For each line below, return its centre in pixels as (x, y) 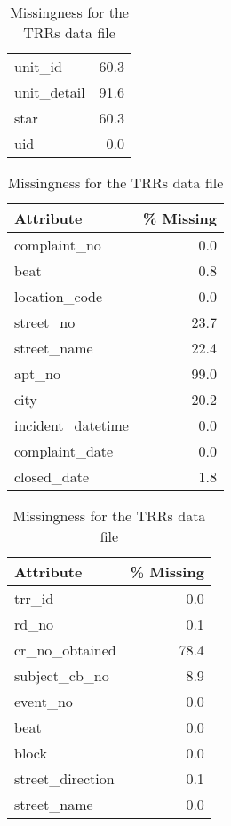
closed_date (52, 477)
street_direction (64, 778)
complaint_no (58, 245)
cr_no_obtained (65, 650)
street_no (45, 322)
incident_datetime (72, 425)
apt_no (38, 373)
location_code (59, 296)
